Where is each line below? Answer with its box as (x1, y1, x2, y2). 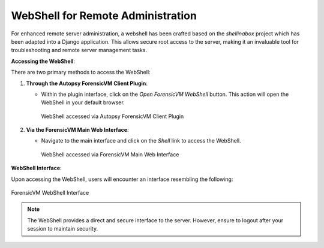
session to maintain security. (27, 225, 98, 232)
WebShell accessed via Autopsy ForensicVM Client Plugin (41, 113, 184, 120)
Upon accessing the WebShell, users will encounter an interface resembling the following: (11, 176, 233, 183)
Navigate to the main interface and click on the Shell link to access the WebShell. (41, 137, 241, 144)
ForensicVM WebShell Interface (11, 189, 89, 196)
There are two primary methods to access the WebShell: (11, 69, 151, 76)
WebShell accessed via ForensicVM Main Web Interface (41, 150, 179, 158)
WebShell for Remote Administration (11, 9, 197, 22)
